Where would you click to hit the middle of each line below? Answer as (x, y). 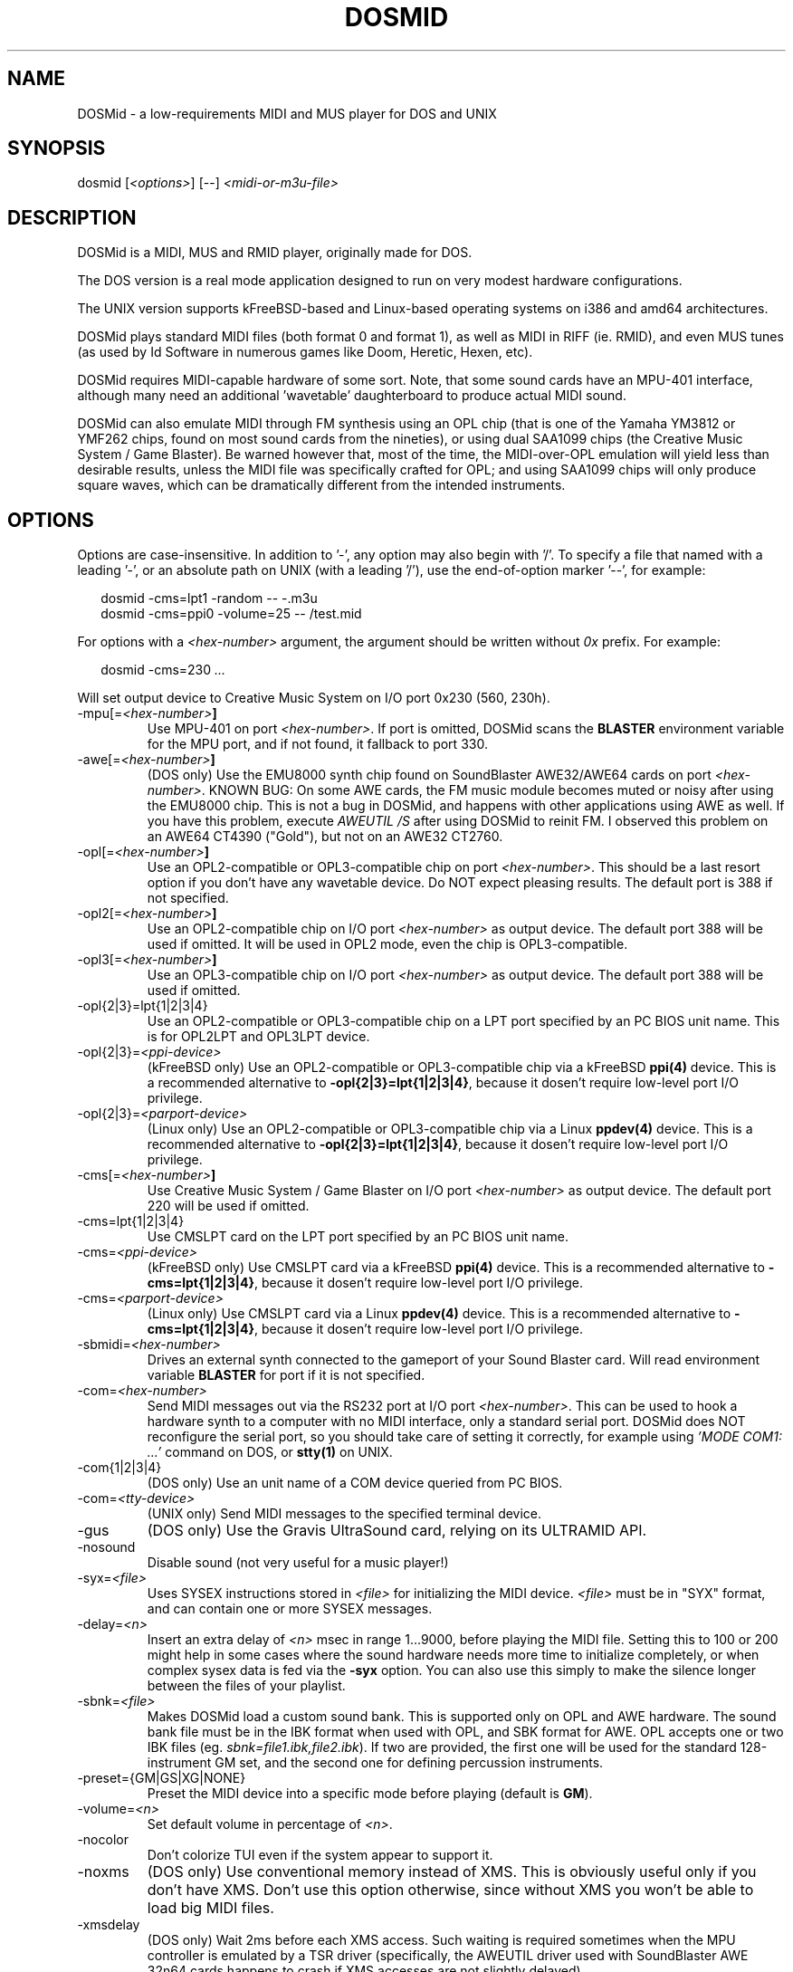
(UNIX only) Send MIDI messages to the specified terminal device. (344, 1514)
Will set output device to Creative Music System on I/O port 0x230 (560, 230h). (314, 698)
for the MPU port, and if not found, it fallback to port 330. (317, 744)
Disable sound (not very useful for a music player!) (298, 1563)
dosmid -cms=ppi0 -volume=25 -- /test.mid (231, 614)
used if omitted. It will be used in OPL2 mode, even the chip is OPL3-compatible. (387, 944)
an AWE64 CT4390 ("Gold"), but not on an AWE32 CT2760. (325, 837)
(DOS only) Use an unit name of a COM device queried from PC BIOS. (355, 1483)
